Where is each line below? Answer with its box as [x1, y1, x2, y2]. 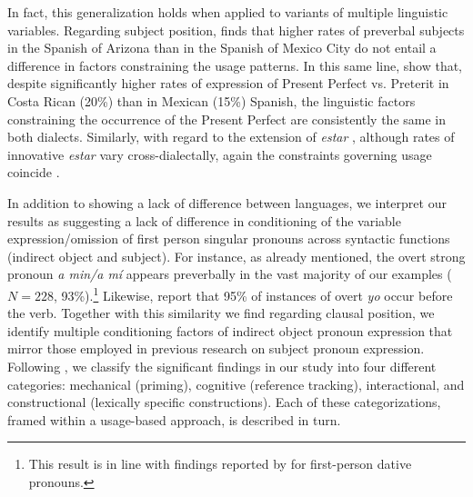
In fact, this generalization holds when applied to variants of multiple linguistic [7, 3, 448, 21]
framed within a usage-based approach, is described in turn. [7, 410, 341, 429]
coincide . [7, 163, 60, 182]
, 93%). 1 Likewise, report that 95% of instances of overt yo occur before [53, 283, 453, 304]
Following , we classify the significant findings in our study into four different [7, 356, 437, 375]
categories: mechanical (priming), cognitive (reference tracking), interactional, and [7, 374, 465, 393]
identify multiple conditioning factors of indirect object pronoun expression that [7, 321, 453, 340]
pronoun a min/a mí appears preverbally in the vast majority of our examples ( [7, 264, 452, 283]
